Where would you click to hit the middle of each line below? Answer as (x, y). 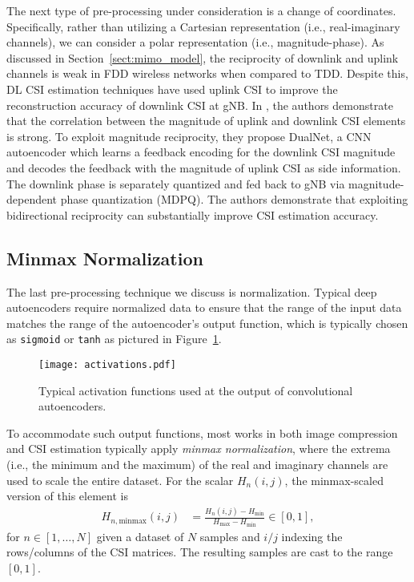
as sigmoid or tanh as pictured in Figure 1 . (114, 339)
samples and (230, 536)
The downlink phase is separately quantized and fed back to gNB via (176, 183)
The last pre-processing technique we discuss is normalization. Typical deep (192, 291)
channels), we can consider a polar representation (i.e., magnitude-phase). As (195, 42)
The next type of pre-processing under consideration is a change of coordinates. (201, 10)
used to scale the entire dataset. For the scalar (120, 480)
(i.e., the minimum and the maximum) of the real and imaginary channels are (197, 464)
